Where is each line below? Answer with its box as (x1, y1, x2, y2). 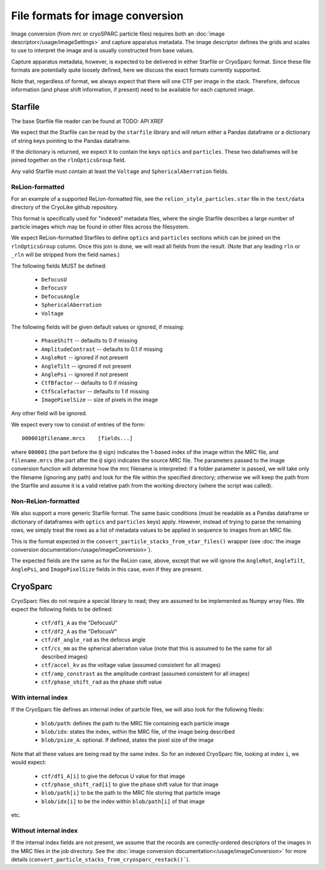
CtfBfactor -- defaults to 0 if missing (41, 379, 138, 386)
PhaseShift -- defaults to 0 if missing (41, 337, 138, 344)
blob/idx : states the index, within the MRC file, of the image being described (41, 728, 235, 736)
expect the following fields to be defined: (11, 606, 113, 613)
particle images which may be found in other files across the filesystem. (11, 223, 190, 230)
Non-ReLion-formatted (11, 497, 80, 505)
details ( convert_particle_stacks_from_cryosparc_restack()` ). (11, 856, 190, 863)
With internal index (11, 693, 69, 702)
